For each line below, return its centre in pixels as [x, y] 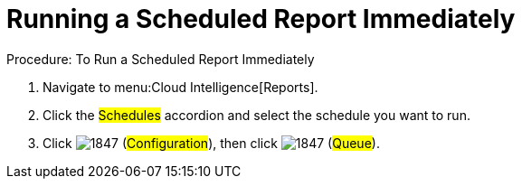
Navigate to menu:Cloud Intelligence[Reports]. [180, 87]
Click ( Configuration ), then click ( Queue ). [211, 143]
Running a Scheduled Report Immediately [261, 19]
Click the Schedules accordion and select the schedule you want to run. [256, 115]
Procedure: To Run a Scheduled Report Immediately [161, 59]
